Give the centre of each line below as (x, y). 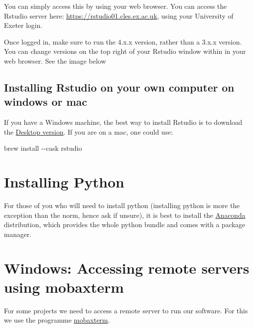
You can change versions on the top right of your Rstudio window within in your (125, 51)
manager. (18, 234)
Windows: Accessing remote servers (127, 268)
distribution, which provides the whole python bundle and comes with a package (125, 224)
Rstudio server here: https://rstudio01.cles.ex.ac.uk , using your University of (119, 15)
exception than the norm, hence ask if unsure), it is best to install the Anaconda (125, 215)
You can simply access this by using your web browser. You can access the (115, 6)
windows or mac (46, 102)
